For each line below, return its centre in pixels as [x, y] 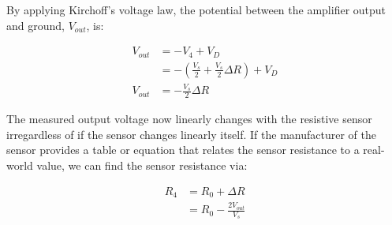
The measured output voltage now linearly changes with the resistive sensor [189, 119]
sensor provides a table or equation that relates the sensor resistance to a [183, 150]
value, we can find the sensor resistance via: [142, 165]
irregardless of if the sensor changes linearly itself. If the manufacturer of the [191, 134]
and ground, [35, 25]
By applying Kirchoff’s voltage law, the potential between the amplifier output [196, 9]
